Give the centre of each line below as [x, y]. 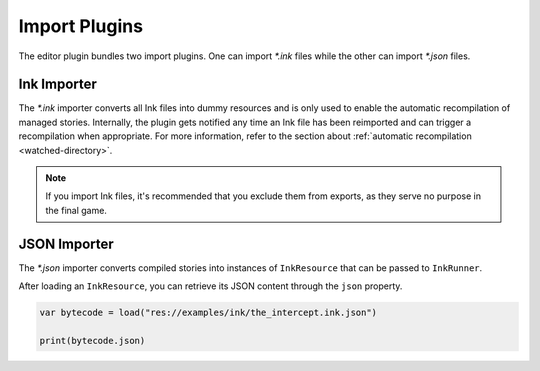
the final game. [76, 210]
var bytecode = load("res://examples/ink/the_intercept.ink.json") [208, 313]
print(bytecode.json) [92, 340]
